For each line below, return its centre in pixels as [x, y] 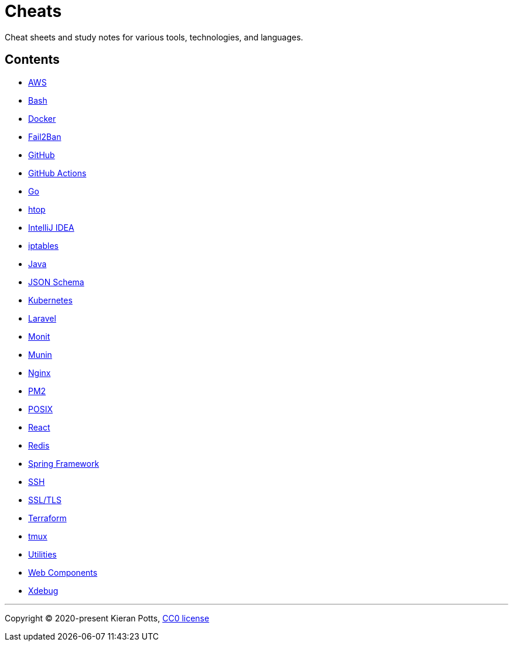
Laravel [42, 318]
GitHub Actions [57, 173]
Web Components [63, 572]
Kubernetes [50, 300]
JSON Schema [56, 282]
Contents [32, 60]
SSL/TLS [45, 500]
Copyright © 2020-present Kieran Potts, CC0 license [107, 618]
